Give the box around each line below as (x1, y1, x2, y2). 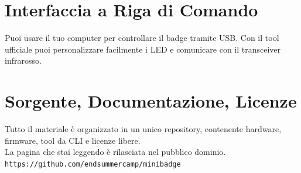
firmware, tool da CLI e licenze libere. (5, 134, 141, 146)
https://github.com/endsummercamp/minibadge (5, 160, 181, 168)
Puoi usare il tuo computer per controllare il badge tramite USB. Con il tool (5, 32, 279, 44)
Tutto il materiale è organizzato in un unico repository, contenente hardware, (5, 123, 282, 135)
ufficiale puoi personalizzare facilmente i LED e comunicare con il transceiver (5, 43, 281, 55)
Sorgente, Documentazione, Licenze (5, 89, 297, 113)
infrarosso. (5, 54, 42, 67)
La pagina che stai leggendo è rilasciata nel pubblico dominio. (5, 146, 226, 158)
